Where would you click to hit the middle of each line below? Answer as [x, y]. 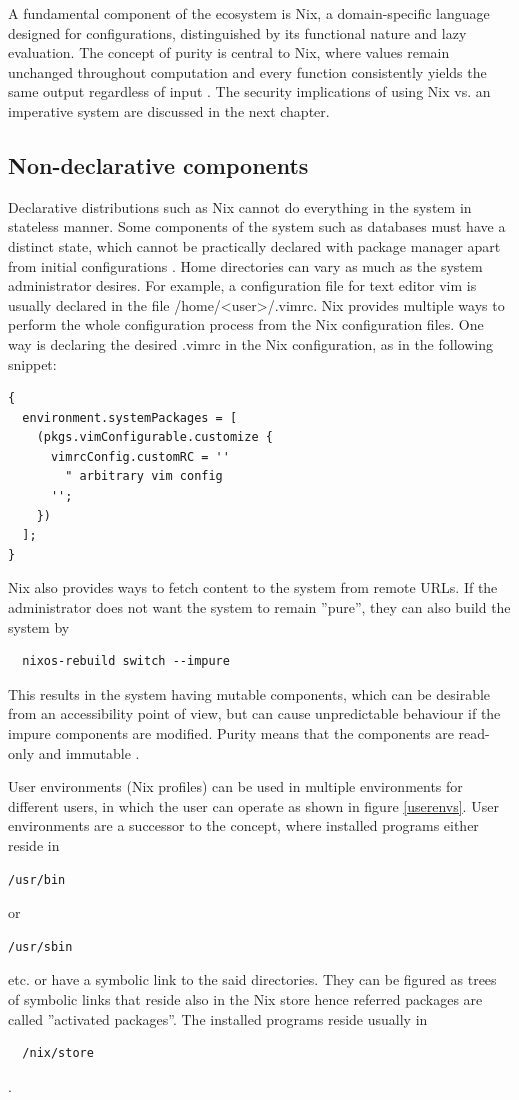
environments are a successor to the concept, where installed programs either [243, 825]
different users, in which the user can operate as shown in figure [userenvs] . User [253, 805]
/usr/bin [37, 879]
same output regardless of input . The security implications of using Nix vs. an [249, 91]
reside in [34, 844]
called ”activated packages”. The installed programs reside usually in [218, 1018]
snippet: [32, 363]
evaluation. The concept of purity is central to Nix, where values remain [229, 52]
